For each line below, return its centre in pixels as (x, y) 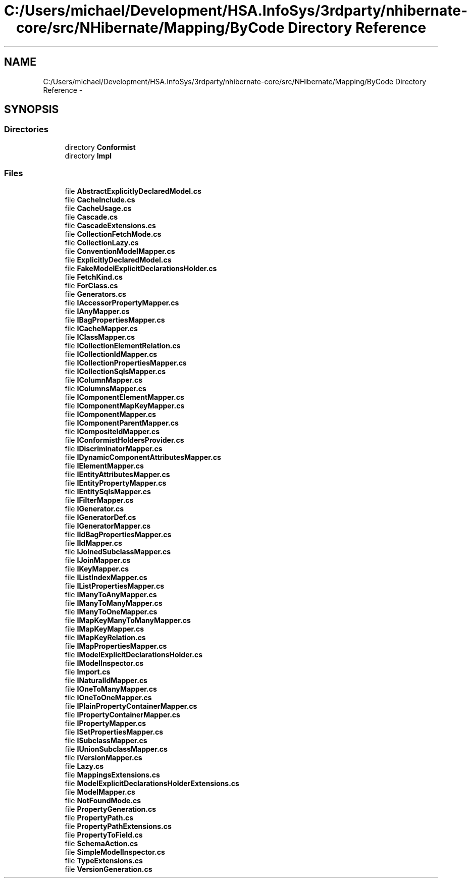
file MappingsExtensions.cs (112, 774)
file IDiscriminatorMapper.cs (114, 448)
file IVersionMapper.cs (103, 757)
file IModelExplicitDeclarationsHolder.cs (134, 654)
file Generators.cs (95, 294)
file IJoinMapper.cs (98, 560)
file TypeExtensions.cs (104, 860)
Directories (26, 129)
